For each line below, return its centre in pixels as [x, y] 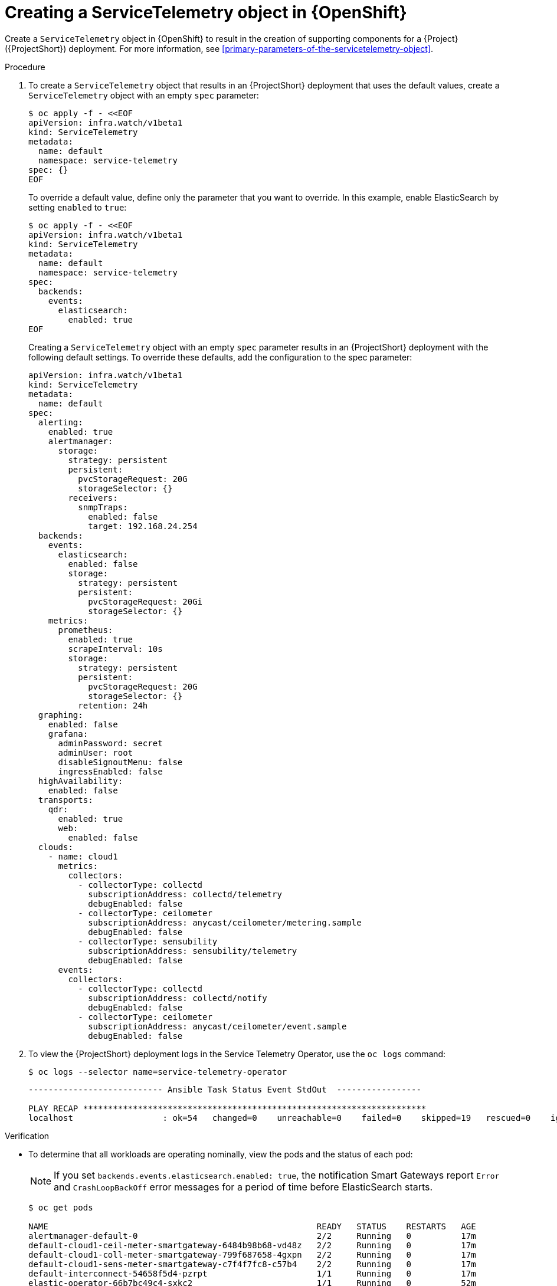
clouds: [55, 847]
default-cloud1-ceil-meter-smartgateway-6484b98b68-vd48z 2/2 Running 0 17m [252, 1245]
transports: [65, 800]
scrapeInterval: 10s [115, 649]
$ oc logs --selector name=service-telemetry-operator [158, 1072]
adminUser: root [96, 752]
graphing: [60, 715]
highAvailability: [81, 781]
